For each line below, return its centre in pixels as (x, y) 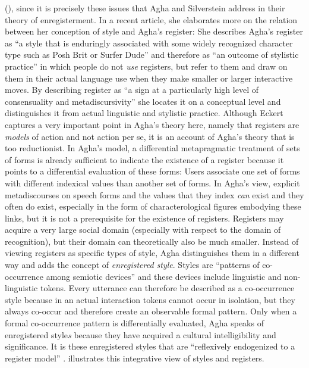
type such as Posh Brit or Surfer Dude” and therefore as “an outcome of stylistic (152, 54)
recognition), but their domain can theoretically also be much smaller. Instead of (152, 241)
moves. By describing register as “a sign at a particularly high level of (132, 90)
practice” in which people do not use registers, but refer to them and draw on (146, 66)
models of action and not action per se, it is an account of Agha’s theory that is (150, 136)
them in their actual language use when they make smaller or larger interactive (149, 78)
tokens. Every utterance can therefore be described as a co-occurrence (167, 288)
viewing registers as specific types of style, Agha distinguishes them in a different (152, 253)
